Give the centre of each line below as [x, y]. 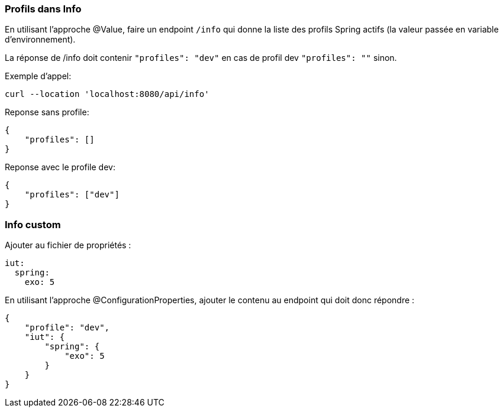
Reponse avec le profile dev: [60, 167]
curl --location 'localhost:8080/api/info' [107, 94]
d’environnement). [40, 40]
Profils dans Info [43, 9]
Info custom [33, 224]
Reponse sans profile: [47, 112]
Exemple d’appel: [38, 76]
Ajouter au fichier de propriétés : [68, 245]
